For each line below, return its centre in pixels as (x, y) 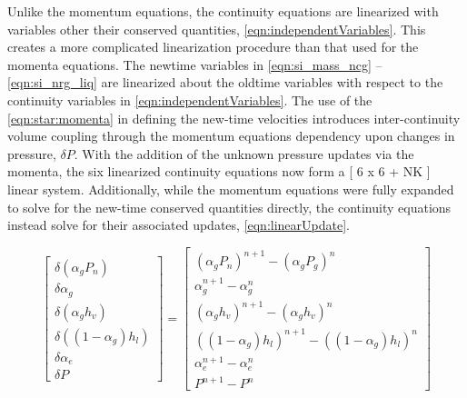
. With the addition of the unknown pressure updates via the (244, 153)
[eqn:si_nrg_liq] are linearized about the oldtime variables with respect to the (225, 82)
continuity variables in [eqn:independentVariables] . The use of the (190, 99)
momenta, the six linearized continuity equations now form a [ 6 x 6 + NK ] (219, 171)
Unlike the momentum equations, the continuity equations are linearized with (223, 11)
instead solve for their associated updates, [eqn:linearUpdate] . (179, 225)
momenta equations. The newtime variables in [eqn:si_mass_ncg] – (195, 64)
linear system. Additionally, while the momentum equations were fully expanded (231, 189)
